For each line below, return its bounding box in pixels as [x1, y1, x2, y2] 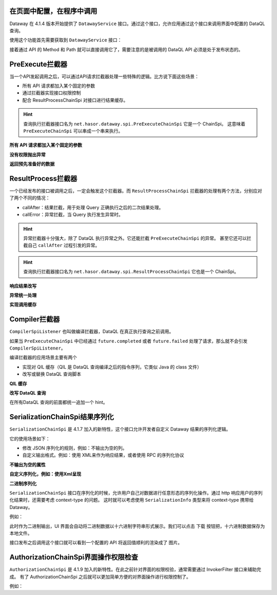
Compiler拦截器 [9, 315, 60, 324]
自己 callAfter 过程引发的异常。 [27, 242, 100, 249]
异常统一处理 [9, 292, 37, 298]
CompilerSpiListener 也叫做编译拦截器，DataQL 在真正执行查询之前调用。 [9, 329, 174, 335]
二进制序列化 [9, 480, 37, 486]
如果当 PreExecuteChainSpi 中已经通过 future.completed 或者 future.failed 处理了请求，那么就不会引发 [9, 338, 248, 344]
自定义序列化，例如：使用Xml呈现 [9, 471, 82, 477]
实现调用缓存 [9, 301, 37, 307]
